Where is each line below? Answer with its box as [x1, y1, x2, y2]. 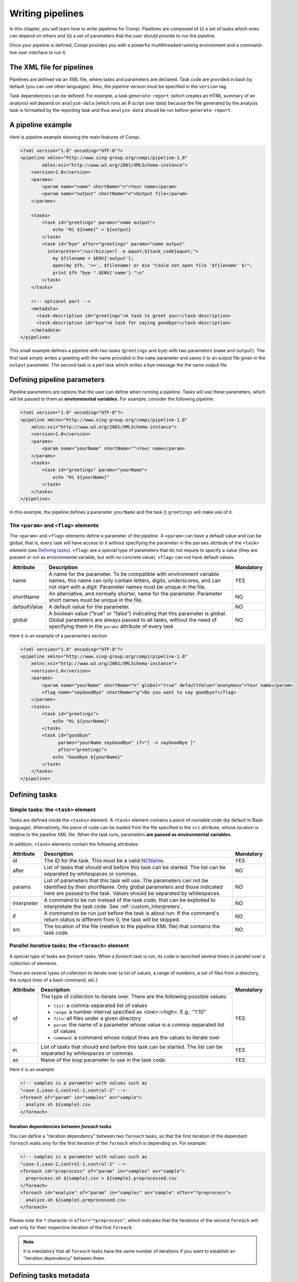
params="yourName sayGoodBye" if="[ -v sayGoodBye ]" [58, 739, 196, 746]
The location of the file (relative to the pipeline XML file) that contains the [44, 923, 220, 930]
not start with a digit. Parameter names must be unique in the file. [49, 583, 206, 590]
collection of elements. [9, 960, 58, 967]
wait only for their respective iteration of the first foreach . [9, 1225, 133, 1231]
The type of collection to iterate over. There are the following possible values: [40, 993, 227, 1000]
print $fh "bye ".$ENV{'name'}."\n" [52, 270, 145, 275]
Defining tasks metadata [9, 1271, 90, 1280]
